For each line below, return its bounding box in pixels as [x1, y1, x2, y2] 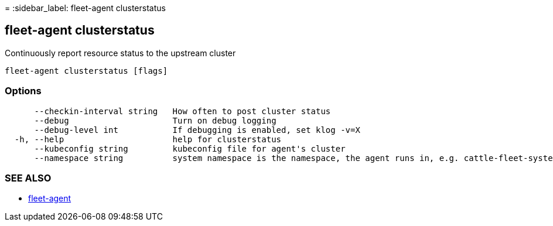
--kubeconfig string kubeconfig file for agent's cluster [34, 143, 346, 153]
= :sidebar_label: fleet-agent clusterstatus [5, 3, 166, 13]
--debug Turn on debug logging [34, 115, 276, 125]
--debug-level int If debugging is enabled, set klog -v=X [34, 125, 360, 135]
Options [5, 85, 42, 97]
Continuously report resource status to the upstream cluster [5, 47, 236, 58]
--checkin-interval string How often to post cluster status [34, 106, 331, 116]
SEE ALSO [5, 172, 52, 184]
